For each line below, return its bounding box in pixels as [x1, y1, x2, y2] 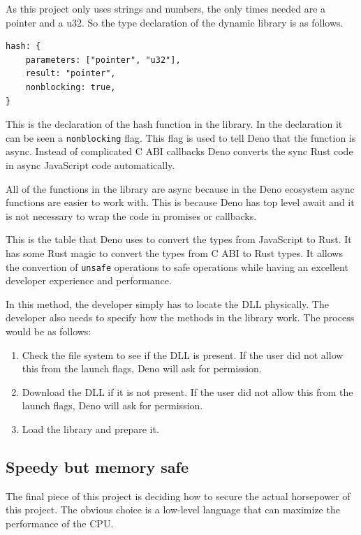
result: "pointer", [25, 68, 116, 79]
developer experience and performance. [6, 273, 172, 288]
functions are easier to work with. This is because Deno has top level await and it [6, 195, 355, 210]
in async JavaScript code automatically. [6, 158, 175, 172]
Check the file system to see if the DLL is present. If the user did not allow [22, 347, 344, 362]
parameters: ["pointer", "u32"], [25, 54, 181, 65]
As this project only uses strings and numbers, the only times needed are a [6, 1, 326, 15]
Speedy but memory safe [6, 455, 189, 477]
